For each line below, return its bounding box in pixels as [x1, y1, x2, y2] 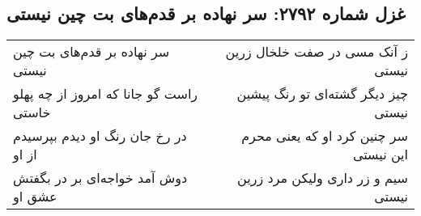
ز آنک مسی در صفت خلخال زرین [225, 42, 408, 61]
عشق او [13, 187, 57, 206]
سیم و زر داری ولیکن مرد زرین [237, 168, 408, 188]
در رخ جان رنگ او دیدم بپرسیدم [13, 126, 187, 146]
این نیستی [352, 145, 408, 164]
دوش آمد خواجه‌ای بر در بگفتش [13, 168, 188, 188]
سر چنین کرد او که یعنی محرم [241, 126, 408, 146]
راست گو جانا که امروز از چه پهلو [13, 84, 198, 104]
